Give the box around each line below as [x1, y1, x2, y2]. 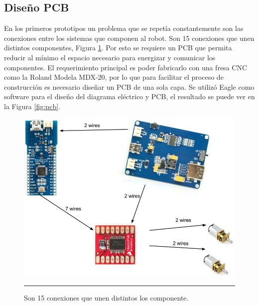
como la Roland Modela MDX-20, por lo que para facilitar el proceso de [4, 72, 224, 82]
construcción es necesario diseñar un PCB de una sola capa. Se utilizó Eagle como [4, 81, 255, 92]
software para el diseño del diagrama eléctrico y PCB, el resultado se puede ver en [4, 91, 255, 102]
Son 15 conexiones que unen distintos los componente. [24, 293, 189, 303]
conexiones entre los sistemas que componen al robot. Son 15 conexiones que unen [4, 32, 255, 43]
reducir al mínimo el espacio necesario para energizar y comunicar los [4, 52, 216, 62]
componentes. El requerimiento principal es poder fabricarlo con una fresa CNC [4, 62, 247, 72]
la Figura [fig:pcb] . [4, 101, 61, 111]
